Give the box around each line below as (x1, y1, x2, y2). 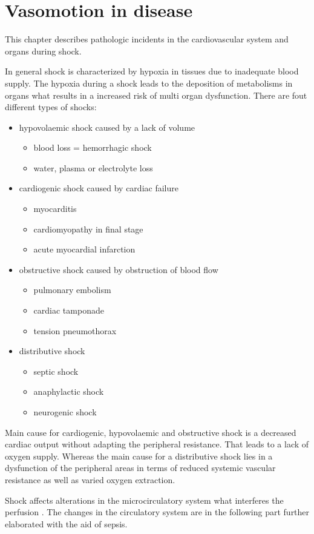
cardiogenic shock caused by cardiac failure (19, 182, 178, 194)
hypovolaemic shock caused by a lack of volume (19, 120, 195, 133)
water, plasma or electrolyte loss (33, 161, 153, 174)
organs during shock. (5, 44, 82, 57)
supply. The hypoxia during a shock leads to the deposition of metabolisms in (5, 76, 293, 89)
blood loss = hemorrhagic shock (33, 141, 152, 154)
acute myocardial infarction (33, 243, 136, 255)
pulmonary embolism (33, 283, 111, 296)
